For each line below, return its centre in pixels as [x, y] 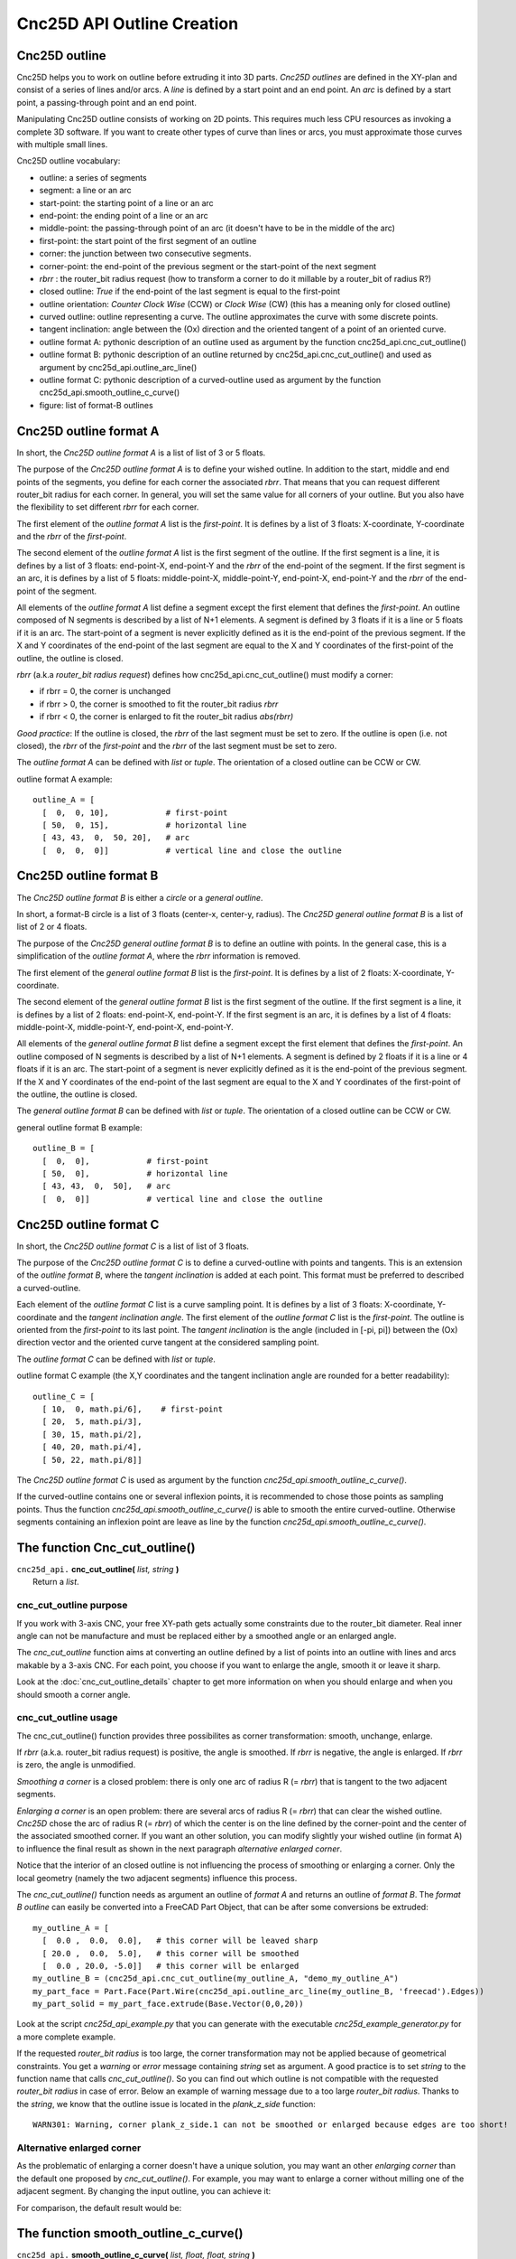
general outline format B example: [80, 1127]
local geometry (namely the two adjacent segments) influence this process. [157, 1878]
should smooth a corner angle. [74, 1694]
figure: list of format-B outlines [96, 405]
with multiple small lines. [62, 145]
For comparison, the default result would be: [99, 2207]
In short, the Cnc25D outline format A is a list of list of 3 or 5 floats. [141, 453]
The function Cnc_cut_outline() [106, 1547]
